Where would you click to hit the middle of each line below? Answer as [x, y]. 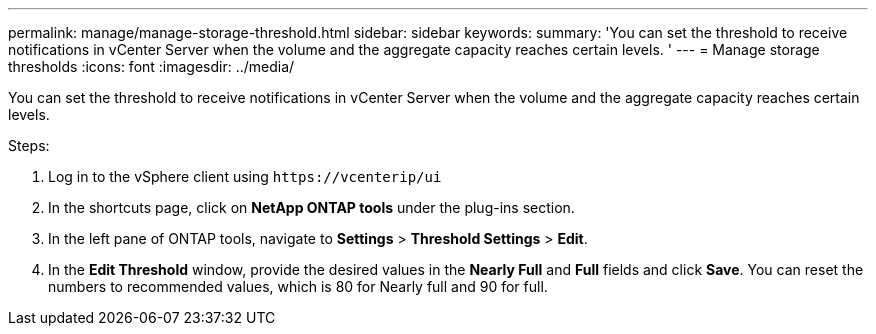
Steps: [29, 145]
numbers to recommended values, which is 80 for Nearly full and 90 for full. [298, 286]
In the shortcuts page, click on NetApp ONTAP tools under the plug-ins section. [311, 207]
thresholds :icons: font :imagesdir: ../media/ [151, 66]
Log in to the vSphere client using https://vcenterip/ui [245, 176]
